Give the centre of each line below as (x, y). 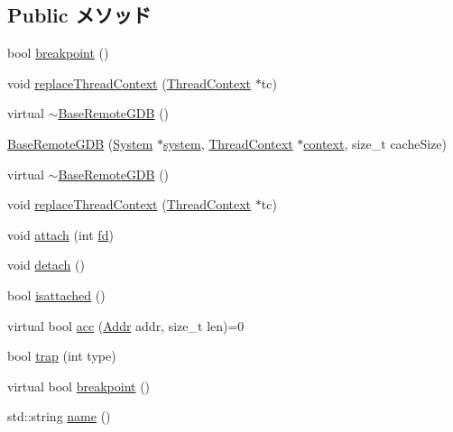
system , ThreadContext (228, 143)
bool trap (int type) (62, 356)
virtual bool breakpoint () (79, 386)
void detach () (46, 265)
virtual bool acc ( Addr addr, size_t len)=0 (126, 325)
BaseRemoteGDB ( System (80, 143)
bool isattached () (56, 294)
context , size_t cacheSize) (375, 143)
